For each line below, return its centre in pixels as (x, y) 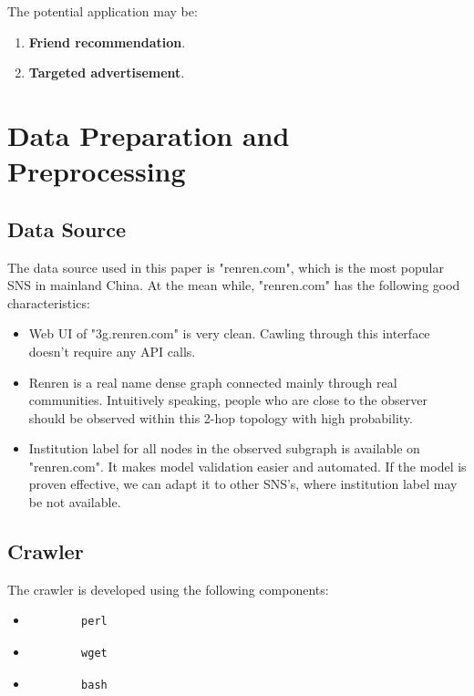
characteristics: (49, 302)
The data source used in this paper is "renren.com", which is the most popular (226, 267)
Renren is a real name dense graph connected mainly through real (213, 382)
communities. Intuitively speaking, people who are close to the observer (228, 400)
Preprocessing (97, 171)
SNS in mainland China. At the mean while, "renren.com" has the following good (234, 285)
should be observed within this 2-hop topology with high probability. (221, 417)
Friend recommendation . (107, 42)
